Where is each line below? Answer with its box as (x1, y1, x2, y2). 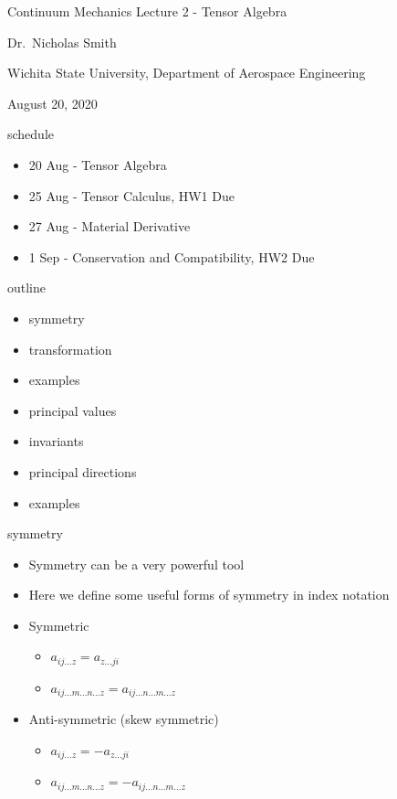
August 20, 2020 (7, 93, 98, 112)
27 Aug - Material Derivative (28, 217, 191, 236)
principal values (28, 400, 117, 420)
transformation (28, 339, 112, 358)
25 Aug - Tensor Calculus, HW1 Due (28, 186, 235, 205)
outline (7, 278, 47, 297)
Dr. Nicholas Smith (7, 32, 117, 51)
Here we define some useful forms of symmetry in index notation (28, 585, 390, 604)
